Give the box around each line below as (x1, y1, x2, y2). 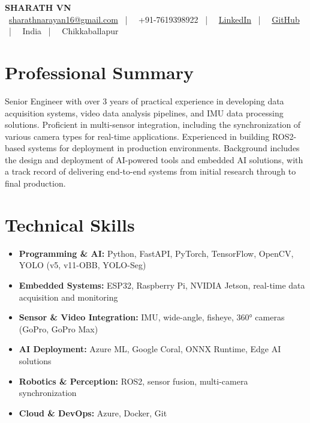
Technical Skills (5, 212, 135, 236)
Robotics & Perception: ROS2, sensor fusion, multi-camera (19, 374, 248, 387)
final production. (5, 177, 66, 190)
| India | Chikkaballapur (8, 25, 119, 37)
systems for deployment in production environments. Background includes (28, 142, 300, 154)
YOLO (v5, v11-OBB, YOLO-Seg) (19, 259, 146, 271)
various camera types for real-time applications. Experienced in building (5, 130, 270, 142)
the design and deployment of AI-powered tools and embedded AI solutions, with (5, 153, 303, 166)
